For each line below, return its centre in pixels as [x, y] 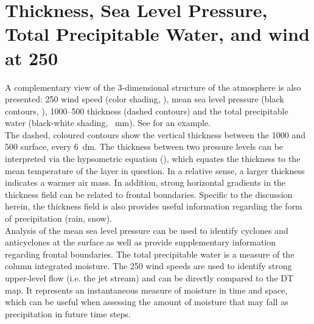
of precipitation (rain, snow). [58, 218]
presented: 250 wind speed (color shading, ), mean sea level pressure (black [145, 99]
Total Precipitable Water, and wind [157, 34]
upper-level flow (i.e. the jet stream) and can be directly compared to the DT [149, 278]
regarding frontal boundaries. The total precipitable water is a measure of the [150, 254]
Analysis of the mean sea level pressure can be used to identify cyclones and [147, 230]
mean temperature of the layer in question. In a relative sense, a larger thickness [155, 170]
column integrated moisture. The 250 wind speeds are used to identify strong [148, 266]
